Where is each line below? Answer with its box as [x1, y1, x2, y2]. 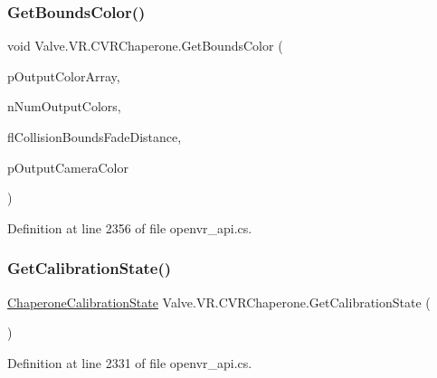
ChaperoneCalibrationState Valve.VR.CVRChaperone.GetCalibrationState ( [7, 292, 431, 311]
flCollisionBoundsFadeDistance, [7, 128, 182, 146]
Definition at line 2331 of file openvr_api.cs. [7, 353, 252, 372]
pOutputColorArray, [7, 66, 120, 85]
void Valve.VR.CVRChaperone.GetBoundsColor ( [7, 36, 283, 55]
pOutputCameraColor [7, 157, 128, 176]
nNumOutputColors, [7, 97, 121, 116]
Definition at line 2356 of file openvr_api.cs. [7, 218, 252, 237]
